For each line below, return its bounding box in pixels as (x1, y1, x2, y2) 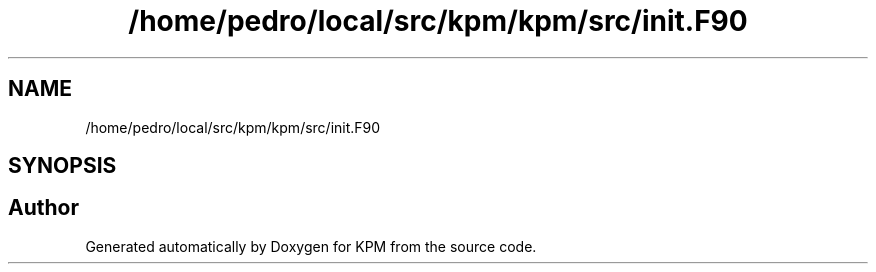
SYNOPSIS (8, 153, 117, 179)
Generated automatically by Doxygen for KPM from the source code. (85, 237, 537, 255)
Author (8, 195, 79, 221)
